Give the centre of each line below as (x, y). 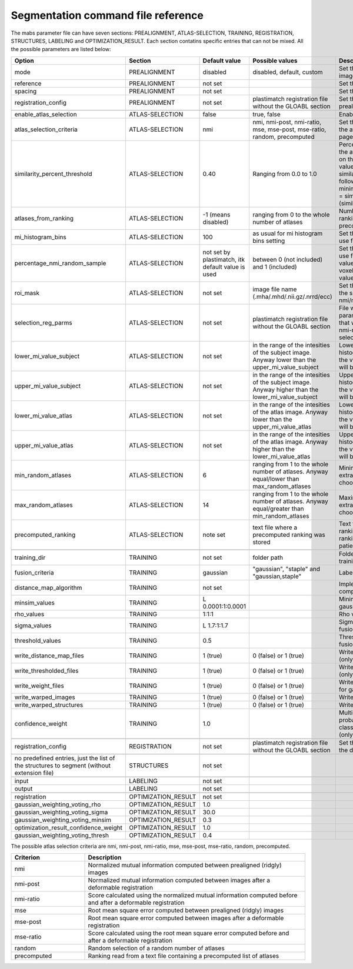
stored (262, 542)
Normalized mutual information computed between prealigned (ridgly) (185, 866)
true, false (267, 114)
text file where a (275, 527)
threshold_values (38, 640)
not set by (217, 252)
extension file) (34, 773)
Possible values (275, 61)
